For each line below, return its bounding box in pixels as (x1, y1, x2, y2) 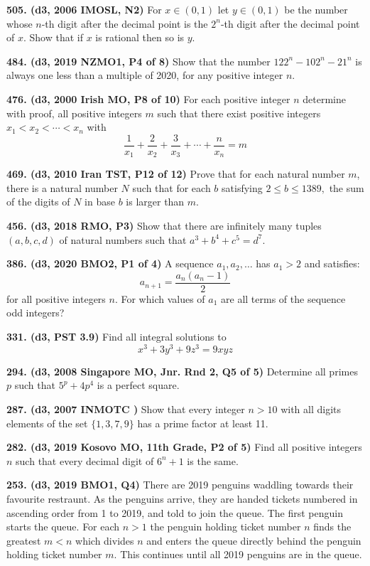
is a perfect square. (97, 378, 180, 393)
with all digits (281, 401, 341, 416)
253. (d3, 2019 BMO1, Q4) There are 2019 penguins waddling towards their (6, 477, 354, 492)
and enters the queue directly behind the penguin (146, 533, 361, 548)
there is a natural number (6, 180, 118, 195)
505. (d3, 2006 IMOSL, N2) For (6, 2, 162, 16)
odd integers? (6, 305, 65, 320)
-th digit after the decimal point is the (41, 16, 208, 31)
